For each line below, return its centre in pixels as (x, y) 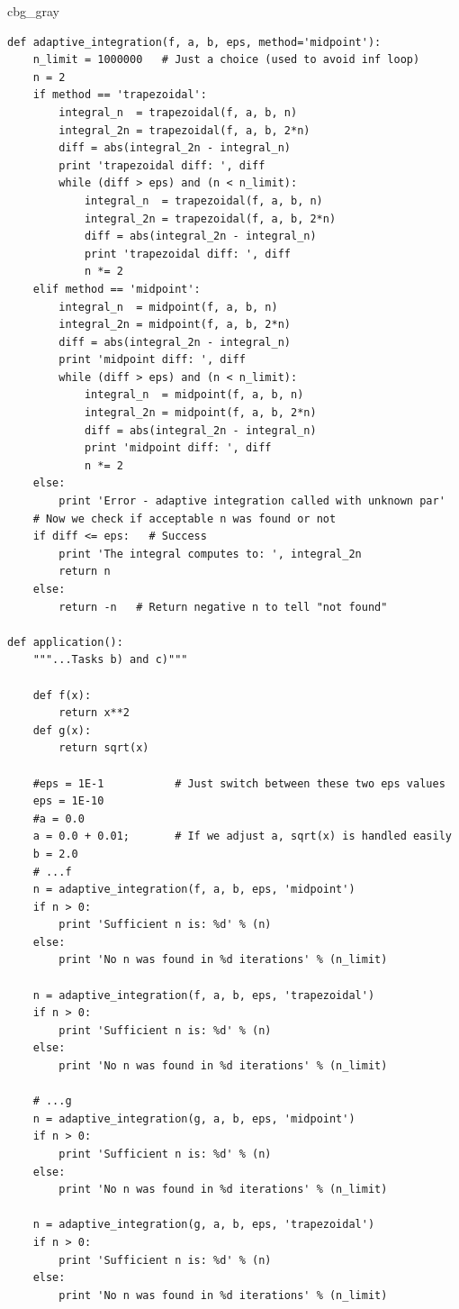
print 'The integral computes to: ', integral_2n (210, 554)
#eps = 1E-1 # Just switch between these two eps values (239, 783)
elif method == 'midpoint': (117, 289)
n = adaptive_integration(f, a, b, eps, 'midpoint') (194, 890)
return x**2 (94, 713)
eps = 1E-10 (68, 801)
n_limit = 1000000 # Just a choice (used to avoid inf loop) (226, 60)
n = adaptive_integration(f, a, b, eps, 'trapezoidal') (204, 995)
